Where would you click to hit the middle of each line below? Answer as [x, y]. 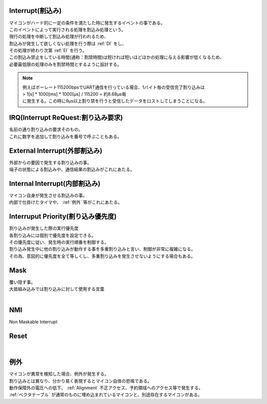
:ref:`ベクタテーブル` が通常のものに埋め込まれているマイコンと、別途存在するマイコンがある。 [106, 395]
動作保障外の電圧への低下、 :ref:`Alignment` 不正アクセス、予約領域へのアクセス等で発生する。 [106, 388]
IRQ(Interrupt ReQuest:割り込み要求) [66, 118]
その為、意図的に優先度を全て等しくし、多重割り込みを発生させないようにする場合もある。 [102, 256]
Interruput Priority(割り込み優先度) [63, 216]
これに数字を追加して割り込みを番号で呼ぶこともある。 [66, 136]
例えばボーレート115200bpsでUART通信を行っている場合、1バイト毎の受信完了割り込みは [114, 87]
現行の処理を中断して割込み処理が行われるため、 [59, 37]
